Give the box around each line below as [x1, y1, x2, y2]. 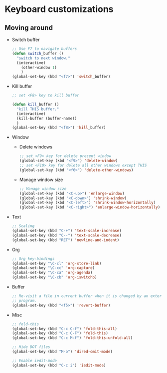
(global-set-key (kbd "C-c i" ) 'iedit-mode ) [11, 362, 106, 368]
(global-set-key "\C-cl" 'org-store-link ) [11, 261, 102, 266]
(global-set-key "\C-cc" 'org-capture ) [11, 265, 95, 270]
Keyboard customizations [4, 3, 114, 15]
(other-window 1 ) [21, 65, 57, 70]
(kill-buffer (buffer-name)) [16, 116, 77, 121]
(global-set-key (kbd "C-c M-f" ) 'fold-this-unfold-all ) [11, 335, 133, 340]
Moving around [4, 23, 53, 32]
